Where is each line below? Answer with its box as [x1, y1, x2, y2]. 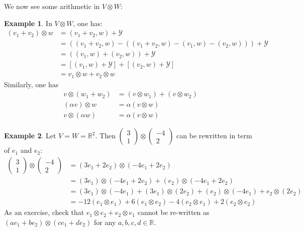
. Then [95, 130, 116, 141]
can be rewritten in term [176, 130, 252, 141]
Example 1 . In [4, 18, 52, 28]
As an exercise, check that [4, 207, 84, 217]
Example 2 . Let [4, 130, 56, 141]
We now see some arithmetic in [4, 1, 100, 11]
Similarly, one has [4, 79, 59, 89]
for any [94, 216, 116, 227]
